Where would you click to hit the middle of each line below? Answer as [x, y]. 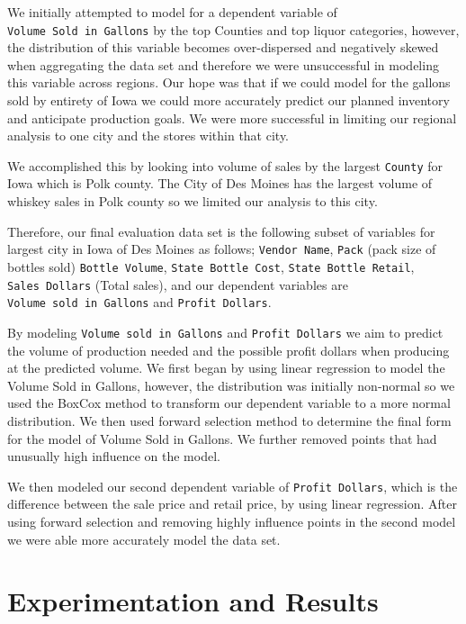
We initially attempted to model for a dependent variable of [172, 12]
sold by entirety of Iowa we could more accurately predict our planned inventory [229, 100]
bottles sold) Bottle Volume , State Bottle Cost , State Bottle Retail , [211, 266]
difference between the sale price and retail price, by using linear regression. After [232, 504]
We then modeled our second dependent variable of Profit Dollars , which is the [233, 486]
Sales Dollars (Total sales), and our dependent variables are [178, 284]
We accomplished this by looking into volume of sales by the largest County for [225, 165]
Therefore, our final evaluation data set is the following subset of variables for [221, 231]
